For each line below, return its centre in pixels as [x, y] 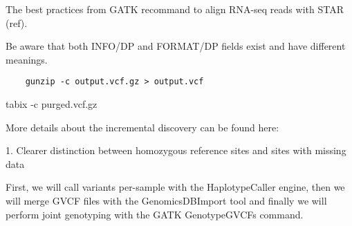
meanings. [27, 59]
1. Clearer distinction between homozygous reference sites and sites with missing [176, 150]
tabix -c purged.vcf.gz [52, 104]
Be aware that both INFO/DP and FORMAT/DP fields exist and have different [176, 46]
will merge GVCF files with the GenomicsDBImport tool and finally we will [166, 200]
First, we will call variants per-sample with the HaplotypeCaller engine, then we [175, 187]
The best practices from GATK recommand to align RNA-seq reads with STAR [175, 9]
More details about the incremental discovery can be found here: [142, 127]
